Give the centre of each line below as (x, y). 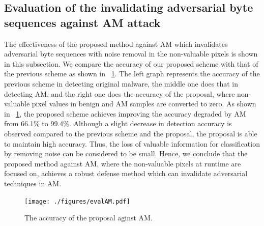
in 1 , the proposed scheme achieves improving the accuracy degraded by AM (125, 113)
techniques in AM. (33, 183)
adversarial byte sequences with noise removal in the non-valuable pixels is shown (131, 54)
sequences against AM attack (82, 22)
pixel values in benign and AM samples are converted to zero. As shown (144, 104)
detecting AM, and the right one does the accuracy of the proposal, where (120, 93)
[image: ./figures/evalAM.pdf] (77, 201)
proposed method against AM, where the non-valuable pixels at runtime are (123, 163)
